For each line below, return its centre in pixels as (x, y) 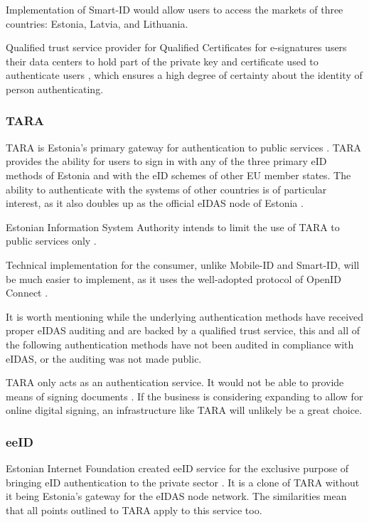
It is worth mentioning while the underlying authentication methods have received (185, 316)
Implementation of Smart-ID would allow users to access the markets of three (175, 9)
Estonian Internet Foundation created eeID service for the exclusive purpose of (177, 468)
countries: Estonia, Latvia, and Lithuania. (97, 23)
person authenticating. (55, 89)
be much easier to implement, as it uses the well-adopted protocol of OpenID (173, 278)
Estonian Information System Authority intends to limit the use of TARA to (173, 227)
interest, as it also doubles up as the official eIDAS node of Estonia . (155, 203)
